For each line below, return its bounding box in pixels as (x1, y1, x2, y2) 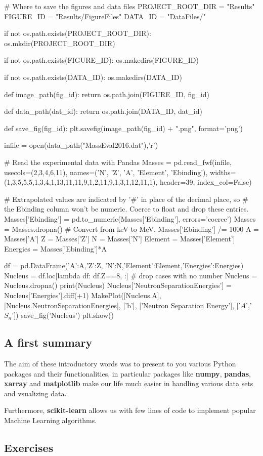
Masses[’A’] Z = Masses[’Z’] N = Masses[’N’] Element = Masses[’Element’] (4, 233, 235, 244)
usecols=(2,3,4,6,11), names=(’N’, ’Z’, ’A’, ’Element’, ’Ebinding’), (4, 167, 208, 177)
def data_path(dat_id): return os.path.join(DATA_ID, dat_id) (4, 106, 202, 116)
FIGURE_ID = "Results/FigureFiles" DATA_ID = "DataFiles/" (4, 11, 206, 21)
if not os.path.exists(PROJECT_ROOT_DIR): (4, 28, 151, 38)
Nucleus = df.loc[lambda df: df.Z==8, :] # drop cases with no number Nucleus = (4, 270, 257, 280)
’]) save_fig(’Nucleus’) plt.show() (12, 310, 114, 320)
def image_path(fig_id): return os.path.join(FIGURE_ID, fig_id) (4, 89, 209, 99)
